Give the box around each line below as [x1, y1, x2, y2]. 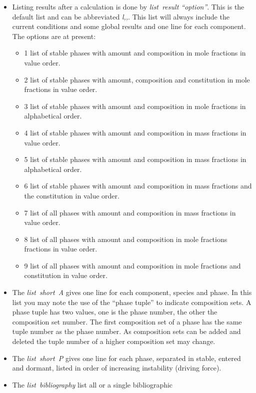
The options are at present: [12, 30, 96, 41]
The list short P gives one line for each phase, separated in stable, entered [12, 352, 241, 363]
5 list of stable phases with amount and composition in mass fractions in [24, 154, 246, 164]
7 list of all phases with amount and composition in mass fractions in [24, 207, 236, 217]
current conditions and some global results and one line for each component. [12, 21, 246, 31]
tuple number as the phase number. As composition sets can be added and [12, 326, 241, 336]
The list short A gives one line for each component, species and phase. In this [12, 287, 252, 297]
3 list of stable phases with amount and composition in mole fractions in [24, 100, 246, 111]
